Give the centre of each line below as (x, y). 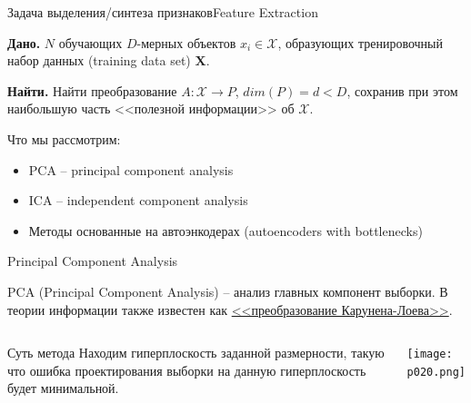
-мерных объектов (186, 42)
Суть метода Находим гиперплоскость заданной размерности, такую (196, 353)
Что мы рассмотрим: (64, 138)
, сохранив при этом (402, 90)
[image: (430, 354)
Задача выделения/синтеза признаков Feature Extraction (163, 12)
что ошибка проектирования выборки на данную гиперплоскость (187, 370)
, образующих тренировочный (361, 42)
